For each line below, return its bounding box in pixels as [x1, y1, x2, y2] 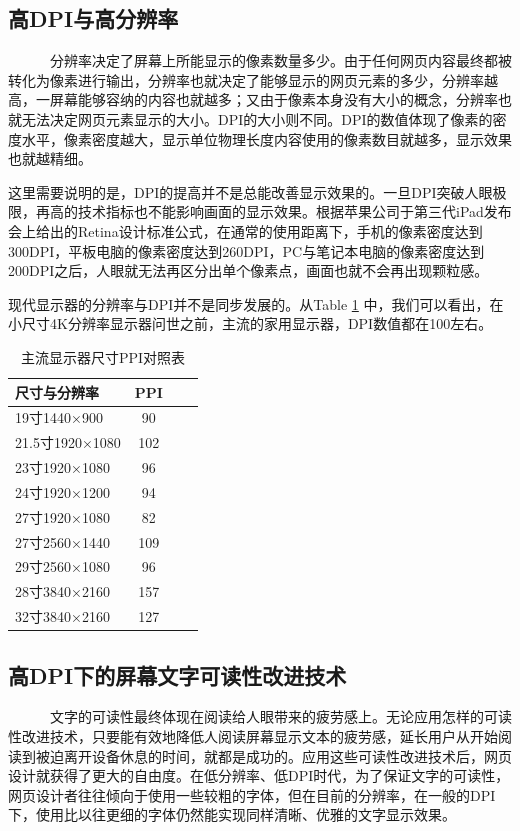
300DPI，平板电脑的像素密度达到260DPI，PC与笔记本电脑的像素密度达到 [8, 240, 485, 261]
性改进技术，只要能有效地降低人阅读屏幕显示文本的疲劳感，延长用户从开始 [8, 726, 498, 746]
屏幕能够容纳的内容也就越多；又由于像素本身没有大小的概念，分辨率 [49, 89, 498, 110]
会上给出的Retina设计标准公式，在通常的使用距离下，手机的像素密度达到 [8, 220, 483, 241]
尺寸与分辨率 [15, 381, 99, 402]
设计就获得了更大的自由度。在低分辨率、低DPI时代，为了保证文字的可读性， [8, 765, 510, 786]
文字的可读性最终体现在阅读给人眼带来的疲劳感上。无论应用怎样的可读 [49, 706, 512, 727]
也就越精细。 [8, 148, 92, 169]
